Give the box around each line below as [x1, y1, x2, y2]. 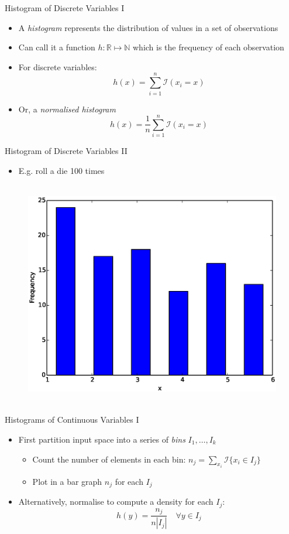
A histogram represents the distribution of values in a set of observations [18, 21, 278, 33]
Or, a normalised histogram [18, 102, 116, 115]
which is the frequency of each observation [132, 41, 284, 53]
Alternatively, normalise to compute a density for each [18, 495, 214, 508]
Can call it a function [18, 41, 95, 53]
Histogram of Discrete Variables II [5, 145, 128, 157]
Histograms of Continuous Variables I [5, 413, 139, 426]
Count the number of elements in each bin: [32, 453, 186, 465]
